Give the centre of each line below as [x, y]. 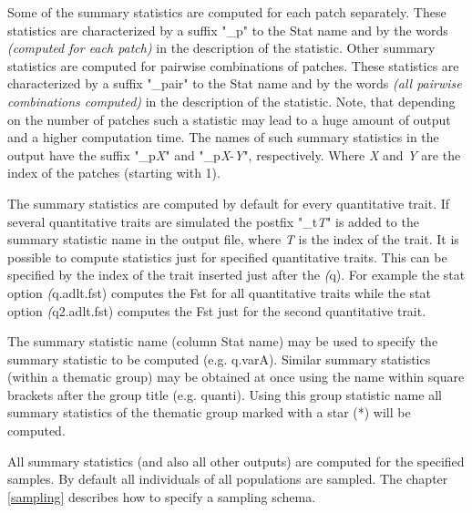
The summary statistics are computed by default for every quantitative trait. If [229, 203]
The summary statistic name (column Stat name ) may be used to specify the [223, 341]
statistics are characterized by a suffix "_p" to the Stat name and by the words [228, 30]
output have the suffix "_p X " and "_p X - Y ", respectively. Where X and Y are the [234, 154]
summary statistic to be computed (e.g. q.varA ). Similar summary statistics [219, 359]
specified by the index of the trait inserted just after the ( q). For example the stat [236, 275]
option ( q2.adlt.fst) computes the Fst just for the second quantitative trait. [217, 310]
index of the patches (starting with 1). [114, 173]
